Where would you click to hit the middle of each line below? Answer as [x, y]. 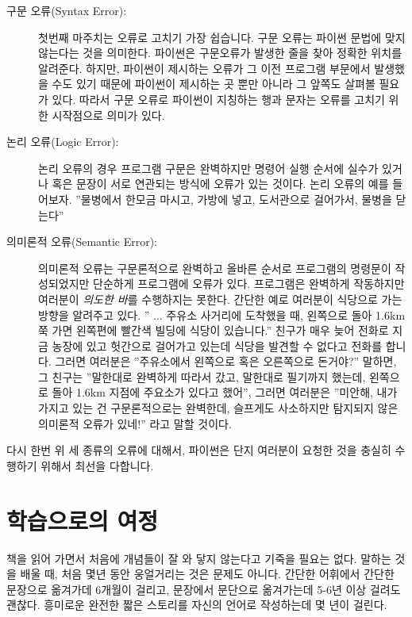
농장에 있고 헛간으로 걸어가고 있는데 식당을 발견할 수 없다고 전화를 [217, 345]
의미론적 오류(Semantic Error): [82, 241]
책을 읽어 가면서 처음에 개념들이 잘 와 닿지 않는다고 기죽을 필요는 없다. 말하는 [199, 558]
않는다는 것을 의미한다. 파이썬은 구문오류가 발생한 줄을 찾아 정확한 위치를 [220, 53]
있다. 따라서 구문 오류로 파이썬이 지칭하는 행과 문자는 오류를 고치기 [218, 99]
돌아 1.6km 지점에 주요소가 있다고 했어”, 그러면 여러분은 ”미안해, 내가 [225, 392]
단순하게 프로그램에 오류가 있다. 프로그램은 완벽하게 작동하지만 [249, 284]
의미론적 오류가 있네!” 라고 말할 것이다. [135, 423]
